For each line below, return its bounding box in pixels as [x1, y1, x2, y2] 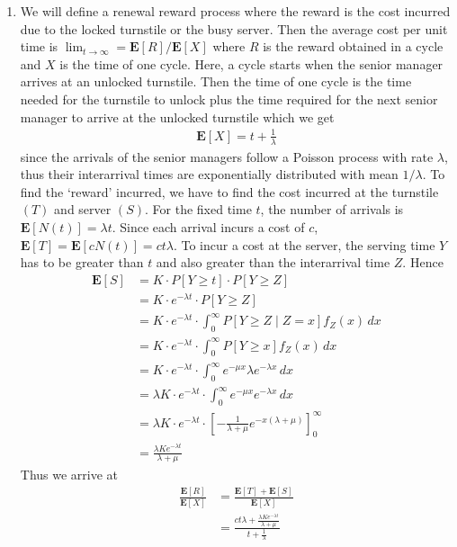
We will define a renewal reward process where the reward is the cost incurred [20, 2, 451, 20]
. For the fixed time [145, 200, 252, 219]
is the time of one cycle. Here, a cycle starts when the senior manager [59, 54, 444, 73]
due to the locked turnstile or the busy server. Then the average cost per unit [20, 19, 448, 38]
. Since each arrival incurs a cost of [112, 217, 305, 236]
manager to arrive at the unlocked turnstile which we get [20, 107, 335, 126]
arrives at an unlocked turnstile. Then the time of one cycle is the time [20, 72, 412, 91]
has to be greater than [20, 253, 144, 272]
